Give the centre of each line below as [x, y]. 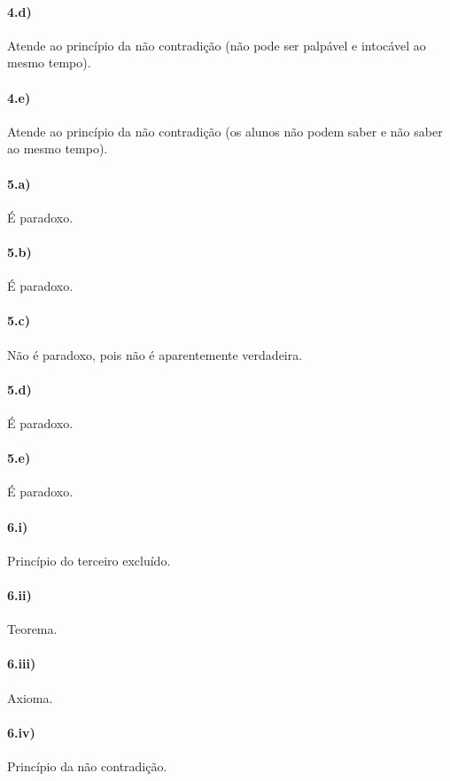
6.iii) [22, 664]
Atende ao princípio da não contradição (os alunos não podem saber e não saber [225, 131]
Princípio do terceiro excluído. [89, 560]
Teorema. [32, 629]
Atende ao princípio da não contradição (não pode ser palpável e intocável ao [217, 45]
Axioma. [30, 697]
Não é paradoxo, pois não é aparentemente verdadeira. [155, 354]
